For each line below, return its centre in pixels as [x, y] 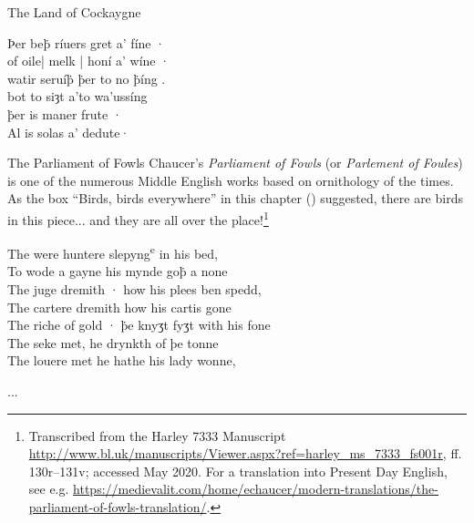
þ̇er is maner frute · [65, 113]
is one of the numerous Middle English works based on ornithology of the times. [231, 180]
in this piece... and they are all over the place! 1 [138, 218]
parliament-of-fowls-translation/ [118, 506]
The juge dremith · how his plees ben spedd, [134, 289]
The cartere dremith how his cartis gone [119, 307]
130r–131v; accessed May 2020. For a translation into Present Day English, [238, 471]
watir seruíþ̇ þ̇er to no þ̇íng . [87, 78]
